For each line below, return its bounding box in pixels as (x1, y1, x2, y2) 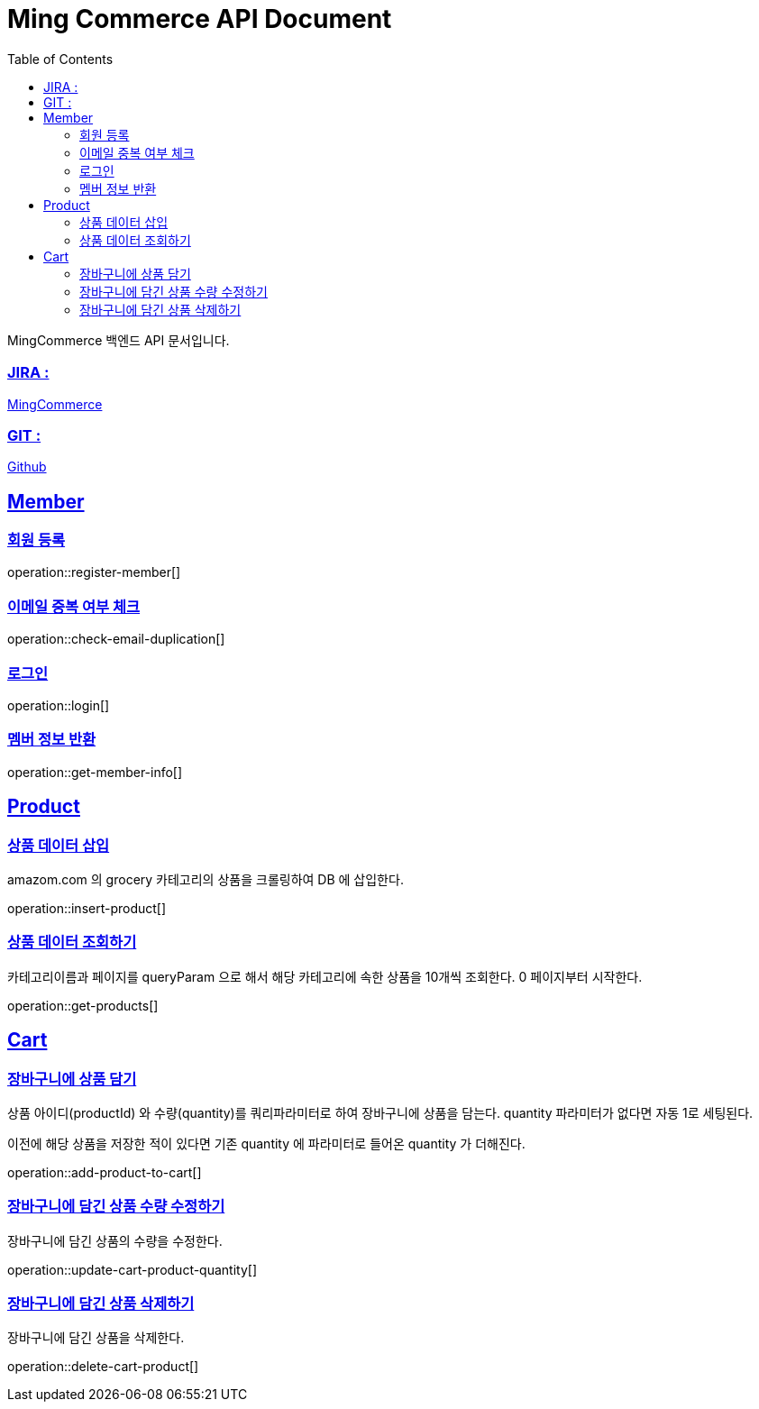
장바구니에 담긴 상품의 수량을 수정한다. (7, 1232, 223, 1249)
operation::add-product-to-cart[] (7, 1164, 202, 1180)
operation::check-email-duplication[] (7, 631, 225, 647)
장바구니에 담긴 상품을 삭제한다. (7, 1330, 185, 1346)
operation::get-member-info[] (7, 764, 183, 780)
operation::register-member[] (7, 564, 181, 581)
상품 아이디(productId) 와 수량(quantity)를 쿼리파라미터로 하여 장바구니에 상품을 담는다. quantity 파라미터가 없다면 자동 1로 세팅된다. (7, 1104, 754, 1121)
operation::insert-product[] (7, 900, 167, 916)
